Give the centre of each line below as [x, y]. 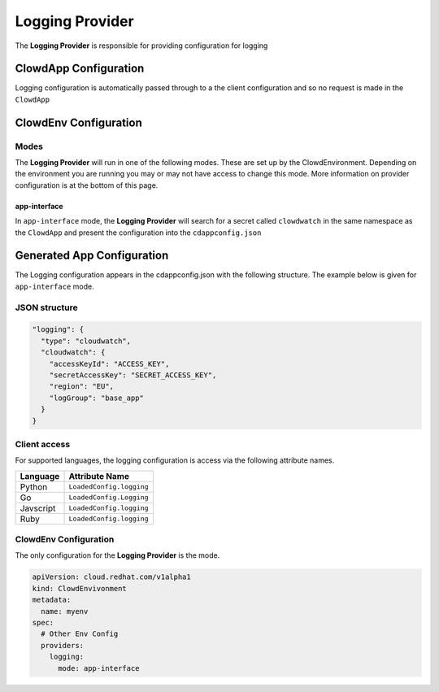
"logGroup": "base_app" [96, 398]
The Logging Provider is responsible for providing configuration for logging [141, 46]
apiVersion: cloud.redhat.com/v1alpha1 [111, 577]
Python [34, 486]
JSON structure [47, 307]
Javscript [38, 508]
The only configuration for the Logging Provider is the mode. [117, 555]
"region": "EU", [81, 387]
